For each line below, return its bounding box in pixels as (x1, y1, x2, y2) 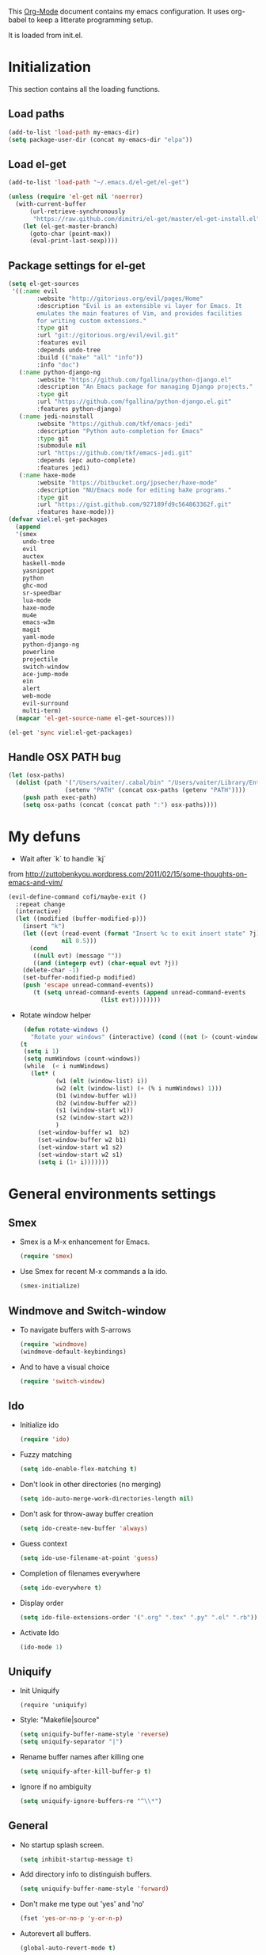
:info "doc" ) (36, 360, 80, 369)
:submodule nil (36, 442, 87, 450)
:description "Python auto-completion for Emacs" (36, 427, 203, 435)
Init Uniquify (19, 1686, 60, 1695)
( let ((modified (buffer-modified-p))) (15, 915, 147, 923)
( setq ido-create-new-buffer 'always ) (19, 1524, 148, 1532)
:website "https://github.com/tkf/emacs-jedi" (36, 420, 193, 428)
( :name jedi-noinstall (18, 412, 93, 420)
